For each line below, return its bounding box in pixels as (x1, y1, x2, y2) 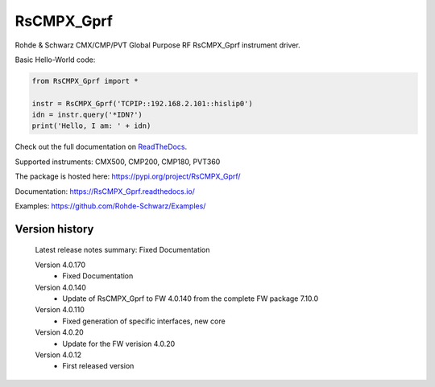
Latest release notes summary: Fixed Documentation (35, 245, 210, 255)
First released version (62, 361, 135, 371)
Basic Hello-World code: (14, 55, 96, 64)
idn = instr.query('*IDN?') (31, 110, 143, 120)
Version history (14, 222, 94, 236)
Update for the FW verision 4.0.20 (62, 339, 176, 348)
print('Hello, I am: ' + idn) (31, 121, 151, 130)
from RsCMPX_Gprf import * (31, 76, 139, 85)
